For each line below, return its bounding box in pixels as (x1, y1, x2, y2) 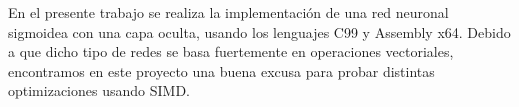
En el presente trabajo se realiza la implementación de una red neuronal (8, 2, 449, 22)
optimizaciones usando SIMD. (8, 80, 190, 101)
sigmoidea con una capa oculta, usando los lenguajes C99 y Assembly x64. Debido (8, 21, 511, 42)
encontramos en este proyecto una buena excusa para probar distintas (8, 60, 435, 81)
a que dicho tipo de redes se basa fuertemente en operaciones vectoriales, (8, 41, 454, 62)
